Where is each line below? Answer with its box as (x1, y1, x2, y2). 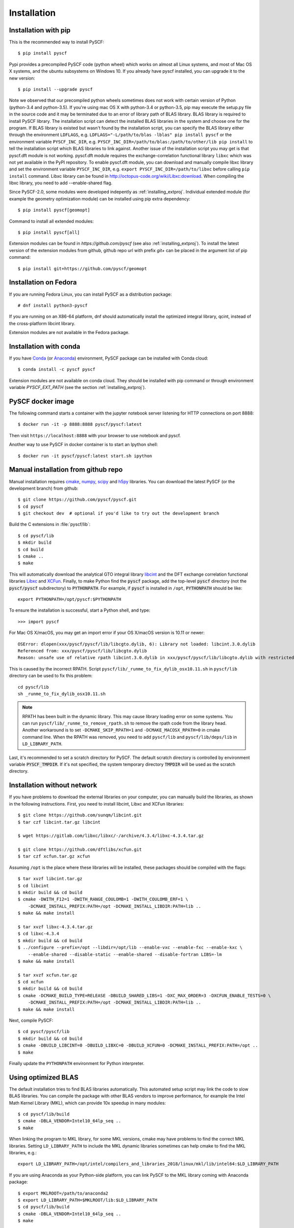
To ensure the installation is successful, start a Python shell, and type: (9, 607, 150, 614)
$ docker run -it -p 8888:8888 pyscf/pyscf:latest (18, 421, 142, 427)
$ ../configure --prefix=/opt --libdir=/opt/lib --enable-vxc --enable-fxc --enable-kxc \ (18, 945, 243, 950)
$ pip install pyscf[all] (18, 230, 80, 235)
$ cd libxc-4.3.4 (18, 931, 59, 937)
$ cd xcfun (18, 979, 44, 985)
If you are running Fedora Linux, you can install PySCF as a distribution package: (9, 291, 172, 297)
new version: (9, 75, 35, 81)
